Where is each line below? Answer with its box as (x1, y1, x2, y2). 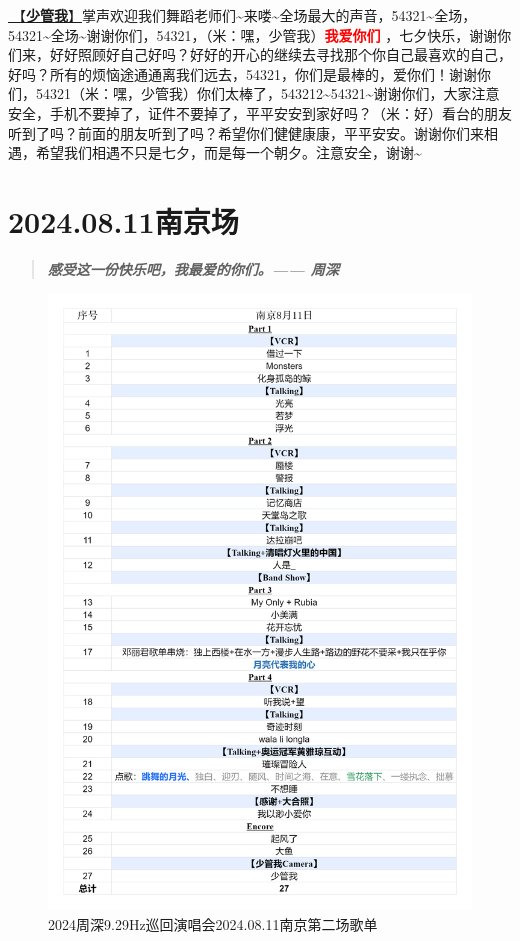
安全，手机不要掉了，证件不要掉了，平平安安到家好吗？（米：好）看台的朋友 (8, 102, 512, 123)
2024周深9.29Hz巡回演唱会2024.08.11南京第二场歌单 (48, 913, 378, 934)
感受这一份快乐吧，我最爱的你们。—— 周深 (47, 258, 339, 279)
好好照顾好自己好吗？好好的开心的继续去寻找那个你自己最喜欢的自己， (49, 44, 512, 65)
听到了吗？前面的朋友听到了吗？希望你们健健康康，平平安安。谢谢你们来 (8, 122, 484, 143)
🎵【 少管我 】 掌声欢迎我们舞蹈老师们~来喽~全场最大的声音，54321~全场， (8, 5, 477, 25)
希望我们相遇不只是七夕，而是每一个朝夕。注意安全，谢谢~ (35, 142, 422, 163)
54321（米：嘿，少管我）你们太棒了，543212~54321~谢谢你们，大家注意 (35, 83, 500, 104)
